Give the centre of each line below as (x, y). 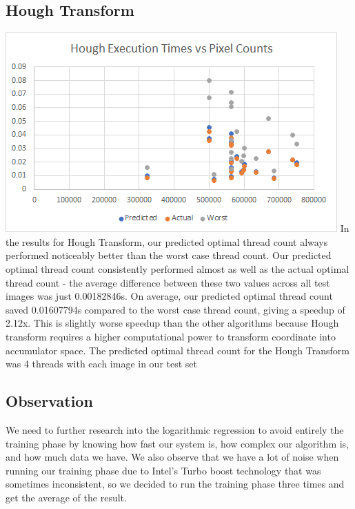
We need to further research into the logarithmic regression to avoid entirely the (175, 429)
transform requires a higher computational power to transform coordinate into (171, 336)
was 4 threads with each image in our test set (101, 364)
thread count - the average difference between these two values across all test (168, 282)
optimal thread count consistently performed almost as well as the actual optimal (177, 268)
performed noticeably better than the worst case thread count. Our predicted (169, 255)
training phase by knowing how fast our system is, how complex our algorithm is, (177, 443)
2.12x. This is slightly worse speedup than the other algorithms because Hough (172, 323)
